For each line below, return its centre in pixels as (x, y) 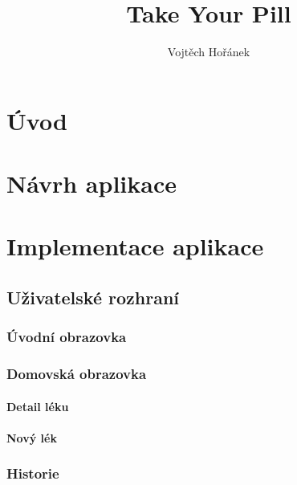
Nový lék (32, 437)
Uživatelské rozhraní (93, 298)
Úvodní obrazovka (67, 337)
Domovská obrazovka (77, 374)
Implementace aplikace (135, 246)
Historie (33, 473)
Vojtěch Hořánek (209, 52)
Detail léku (38, 406)
